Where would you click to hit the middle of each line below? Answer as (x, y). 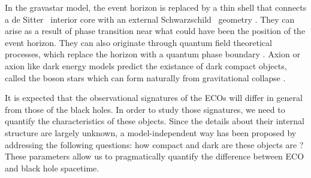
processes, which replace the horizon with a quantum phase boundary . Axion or (153, 54)
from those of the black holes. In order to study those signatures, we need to (145, 109)
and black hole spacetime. (52, 168)
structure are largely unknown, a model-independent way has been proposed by (151, 132)
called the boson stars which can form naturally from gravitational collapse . (145, 77)
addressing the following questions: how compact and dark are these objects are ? (154, 144)
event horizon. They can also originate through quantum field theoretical (138, 42)
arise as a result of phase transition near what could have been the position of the (155, 31)
